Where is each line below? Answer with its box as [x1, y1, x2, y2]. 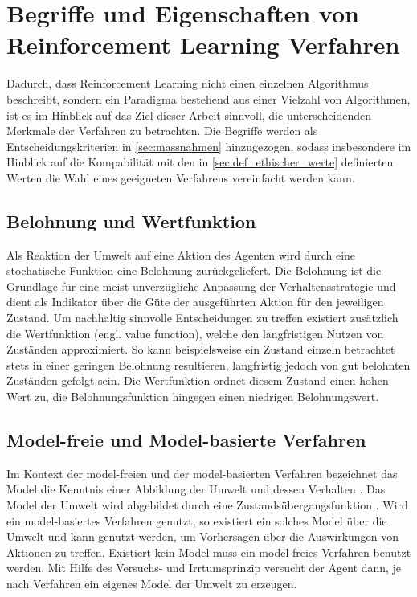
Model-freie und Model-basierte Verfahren [6, 427, 366, 452]
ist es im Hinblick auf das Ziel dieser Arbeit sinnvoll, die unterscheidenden [6, 106, 372, 123]
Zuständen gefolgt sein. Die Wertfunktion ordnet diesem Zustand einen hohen [6, 372, 389, 389]
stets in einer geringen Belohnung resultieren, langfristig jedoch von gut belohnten [6, 356, 411, 373]
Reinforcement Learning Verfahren [6, 28, 400, 61]
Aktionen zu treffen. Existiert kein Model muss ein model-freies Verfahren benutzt [6, 543, 411, 560]
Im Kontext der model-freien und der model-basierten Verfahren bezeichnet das [6, 464, 398, 481]
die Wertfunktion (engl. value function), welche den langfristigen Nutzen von [6, 325, 384, 341]
